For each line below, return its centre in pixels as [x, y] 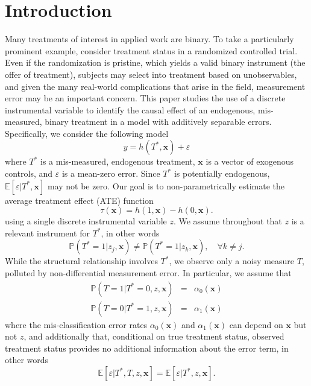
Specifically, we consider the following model [87, 133]
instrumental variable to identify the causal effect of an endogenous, [130, 109]
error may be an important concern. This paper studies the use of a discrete [145, 98]
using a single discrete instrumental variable [86, 221]
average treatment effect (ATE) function [79, 200]
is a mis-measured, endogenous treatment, [118, 161]
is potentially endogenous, [222, 173]
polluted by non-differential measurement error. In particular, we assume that [148, 273]
